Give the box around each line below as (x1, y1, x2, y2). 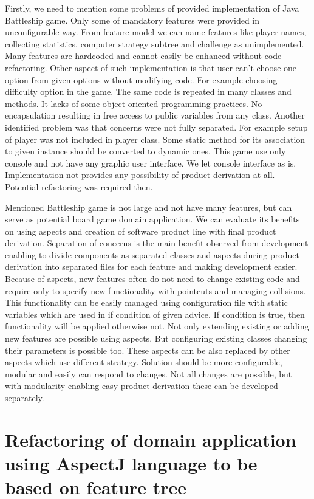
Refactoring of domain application (5, 427, 296, 452)
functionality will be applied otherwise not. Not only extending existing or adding (5, 320, 309, 332)
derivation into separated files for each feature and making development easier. (5, 260, 298, 273)
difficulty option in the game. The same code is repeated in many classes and (5, 85, 292, 98)
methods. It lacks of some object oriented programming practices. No (5, 97, 262, 109)
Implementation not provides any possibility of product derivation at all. (5, 168, 275, 181)
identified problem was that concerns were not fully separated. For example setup (5, 120, 308, 133)
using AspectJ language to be (5, 450, 258, 475)
